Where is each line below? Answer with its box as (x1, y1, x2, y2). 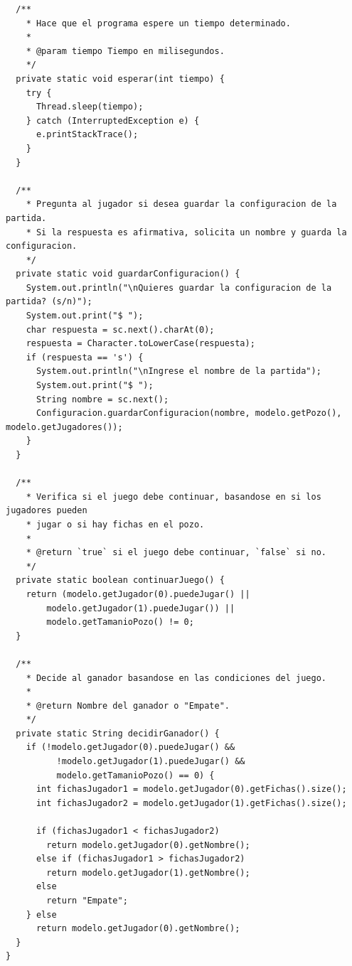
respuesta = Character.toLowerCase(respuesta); (26, 338, 255, 349)
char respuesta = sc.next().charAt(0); (26, 324, 215, 335)
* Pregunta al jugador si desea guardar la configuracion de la (26, 199, 337, 210)
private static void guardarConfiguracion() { (16, 269, 240, 279)
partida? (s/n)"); (6, 296, 92, 307)
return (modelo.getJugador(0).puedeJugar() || (26, 589, 250, 599)
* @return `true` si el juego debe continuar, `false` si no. (26, 547, 327, 558)
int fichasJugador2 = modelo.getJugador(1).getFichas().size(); (36, 798, 347, 808)
